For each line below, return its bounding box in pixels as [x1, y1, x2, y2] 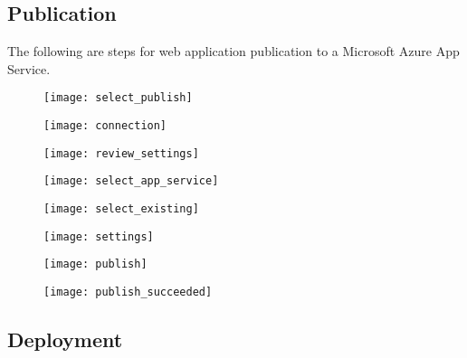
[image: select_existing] [43, 203, 199, 216]
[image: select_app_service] [43, 174, 219, 188]
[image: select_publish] [43, 91, 193, 105]
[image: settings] [43, 230, 154, 243]
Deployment [7, 325, 123, 353]
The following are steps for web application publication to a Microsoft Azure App [7, 42, 460, 61]
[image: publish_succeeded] [43, 285, 213, 298]
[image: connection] [43, 119, 167, 133]
